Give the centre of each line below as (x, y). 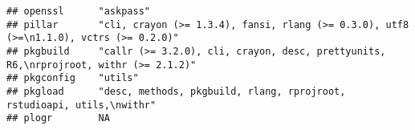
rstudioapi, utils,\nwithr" (81, 105)
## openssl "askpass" (78, 11)
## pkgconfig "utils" (73, 78)
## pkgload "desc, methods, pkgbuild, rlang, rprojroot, (176, 91)
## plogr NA (58, 118)
